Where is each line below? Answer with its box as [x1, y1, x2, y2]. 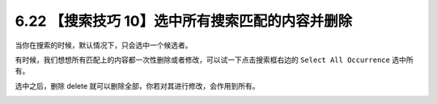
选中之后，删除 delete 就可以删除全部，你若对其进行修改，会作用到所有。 [15, 81, 260, 90]
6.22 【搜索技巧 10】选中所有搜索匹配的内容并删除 [15, 12, 353, 30]
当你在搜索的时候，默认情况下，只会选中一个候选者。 [15, 40, 193, 50]
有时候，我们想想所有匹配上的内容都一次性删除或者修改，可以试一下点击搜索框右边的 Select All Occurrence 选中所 [15, 55, 414, 64]
